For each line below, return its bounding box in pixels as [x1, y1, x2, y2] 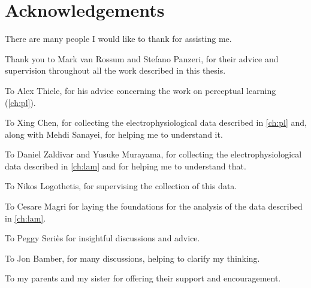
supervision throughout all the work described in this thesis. [5, 64, 226, 77]
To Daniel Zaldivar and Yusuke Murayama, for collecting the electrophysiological [5, 148, 302, 160]
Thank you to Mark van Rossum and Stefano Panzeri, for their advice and [5, 52, 279, 65]
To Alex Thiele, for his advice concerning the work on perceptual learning [5, 84, 276, 96]
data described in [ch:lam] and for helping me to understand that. [5, 159, 246, 172]
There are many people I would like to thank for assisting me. [5, 32, 232, 45]
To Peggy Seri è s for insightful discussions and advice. [5, 232, 200, 244]
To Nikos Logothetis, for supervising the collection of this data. [5, 180, 237, 192]
